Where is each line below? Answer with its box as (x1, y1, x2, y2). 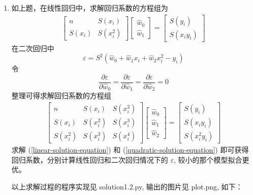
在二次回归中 (11, 43, 54, 53)
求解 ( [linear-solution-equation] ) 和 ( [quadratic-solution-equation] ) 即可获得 (11, 144, 249, 155)
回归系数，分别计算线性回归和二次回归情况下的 (11, 154, 168, 165)
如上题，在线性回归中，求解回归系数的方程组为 (11, 3, 168, 13)
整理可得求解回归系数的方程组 (11, 90, 111, 101)
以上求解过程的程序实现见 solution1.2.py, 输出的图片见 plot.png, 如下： (11, 181, 243, 191)
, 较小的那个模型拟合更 (174, 154, 249, 165)
